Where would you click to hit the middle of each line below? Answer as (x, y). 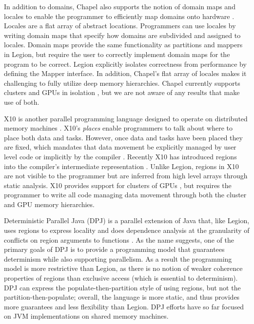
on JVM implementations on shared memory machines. (86, 316)
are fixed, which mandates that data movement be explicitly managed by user (120, 147)
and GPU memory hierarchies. (49, 204)
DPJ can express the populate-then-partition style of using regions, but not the (122, 287)
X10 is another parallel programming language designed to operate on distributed (126, 118)
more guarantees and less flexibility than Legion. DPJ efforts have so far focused (124, 306)
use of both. (22, 102)
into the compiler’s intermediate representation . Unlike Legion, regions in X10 (121, 166)
